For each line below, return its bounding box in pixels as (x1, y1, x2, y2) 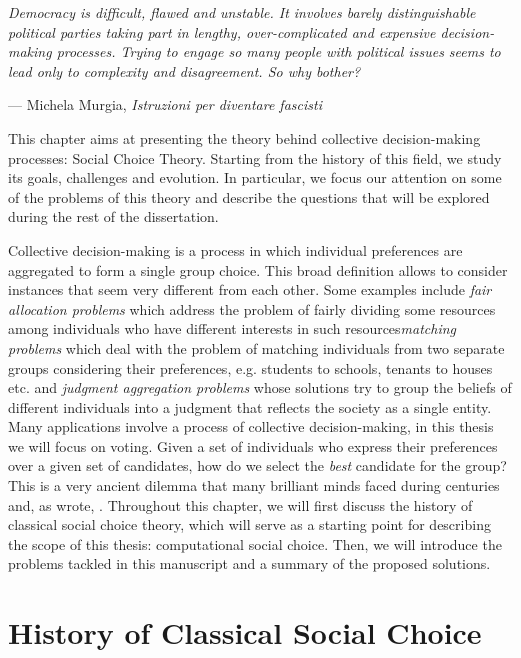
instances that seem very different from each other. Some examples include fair (8, 279, 492, 300)
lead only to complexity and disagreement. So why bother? (8, 60, 361, 81)
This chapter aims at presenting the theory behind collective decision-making (8, 127, 481, 148)
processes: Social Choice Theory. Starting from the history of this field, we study (8, 147, 502, 168)
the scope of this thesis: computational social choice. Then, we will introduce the (8, 533, 502, 554)
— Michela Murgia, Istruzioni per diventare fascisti (8, 94, 322, 115)
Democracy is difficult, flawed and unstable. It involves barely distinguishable (8, 2, 476, 22)
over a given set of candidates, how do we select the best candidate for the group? (8, 455, 507, 476)
